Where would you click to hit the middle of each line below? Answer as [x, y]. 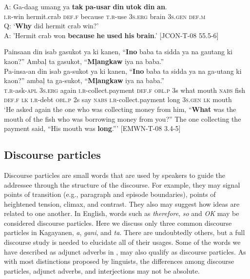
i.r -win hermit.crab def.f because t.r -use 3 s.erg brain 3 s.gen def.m [105, 16]
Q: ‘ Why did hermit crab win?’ [51, 26]
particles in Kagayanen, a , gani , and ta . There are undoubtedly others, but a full [125, 232]
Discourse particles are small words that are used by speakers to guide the [115, 175]
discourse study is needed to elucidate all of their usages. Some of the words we [122, 242]
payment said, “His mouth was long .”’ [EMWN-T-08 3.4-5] [92, 128]
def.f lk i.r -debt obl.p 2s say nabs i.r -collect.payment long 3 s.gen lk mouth [118, 99]
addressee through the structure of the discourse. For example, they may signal [122, 184]
